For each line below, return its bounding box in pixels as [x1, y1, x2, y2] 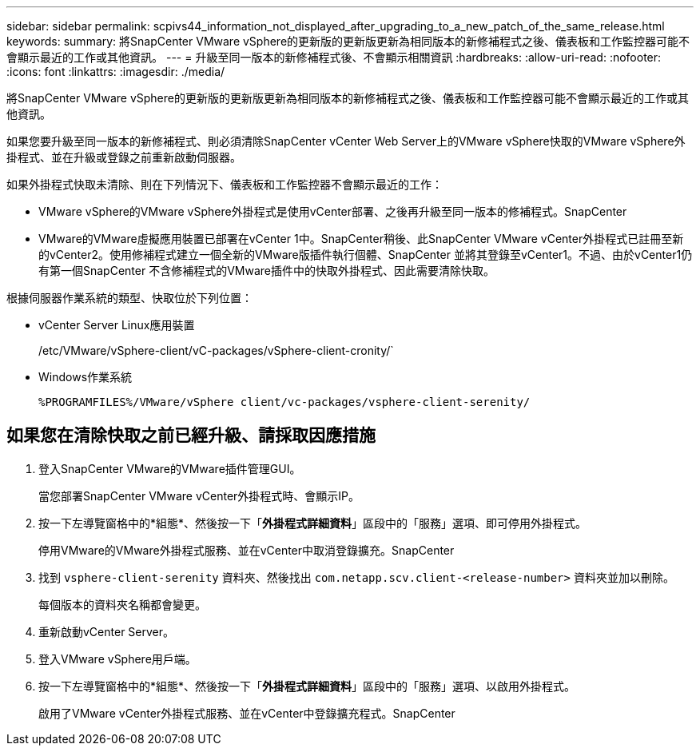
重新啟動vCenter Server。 [38, 624, 175, 639]
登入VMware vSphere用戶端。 [38, 651, 197, 666]
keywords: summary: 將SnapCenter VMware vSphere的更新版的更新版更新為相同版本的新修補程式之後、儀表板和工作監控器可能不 [6, 34, 690, 48]
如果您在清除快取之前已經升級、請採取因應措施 [6, 425, 376, 446]
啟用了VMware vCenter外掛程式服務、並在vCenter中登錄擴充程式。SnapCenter [38, 706, 455, 720]
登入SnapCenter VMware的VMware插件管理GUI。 [38, 461, 301, 475]
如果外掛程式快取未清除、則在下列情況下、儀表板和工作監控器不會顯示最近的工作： [6, 177, 443, 191]
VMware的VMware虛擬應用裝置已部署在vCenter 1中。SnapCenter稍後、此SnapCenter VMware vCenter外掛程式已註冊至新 [38, 232, 684, 245]
